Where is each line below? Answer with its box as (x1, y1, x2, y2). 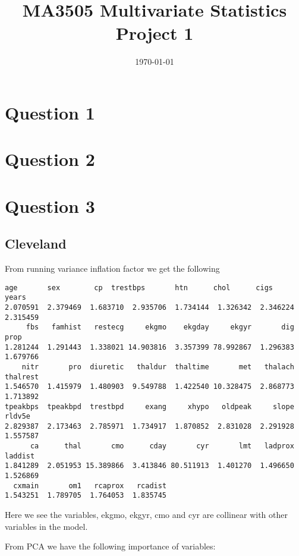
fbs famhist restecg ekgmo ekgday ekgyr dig (26, 323, 294, 332)
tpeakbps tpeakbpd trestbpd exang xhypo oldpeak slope (5, 402, 294, 411)
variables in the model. (5, 520, 88, 532)
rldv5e (5, 412, 30, 421)
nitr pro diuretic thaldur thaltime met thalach (21, 362, 294, 371)
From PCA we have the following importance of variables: (5, 540, 216, 552)
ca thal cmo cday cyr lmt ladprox (30, 442, 294, 451)
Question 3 (5, 193, 95, 218)
